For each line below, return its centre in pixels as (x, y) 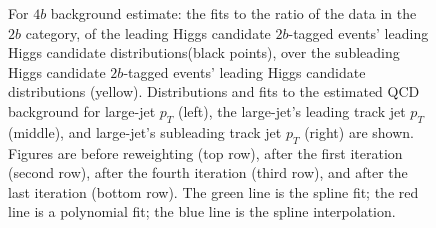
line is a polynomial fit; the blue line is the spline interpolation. (202, 211)
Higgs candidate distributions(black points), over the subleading (204, 52)
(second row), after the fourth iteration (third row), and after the (208, 172)
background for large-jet (82, 110)
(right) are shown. (359, 131)
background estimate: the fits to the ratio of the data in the (233, 13)
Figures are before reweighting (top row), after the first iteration (205, 152)
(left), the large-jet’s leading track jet (292, 110)
